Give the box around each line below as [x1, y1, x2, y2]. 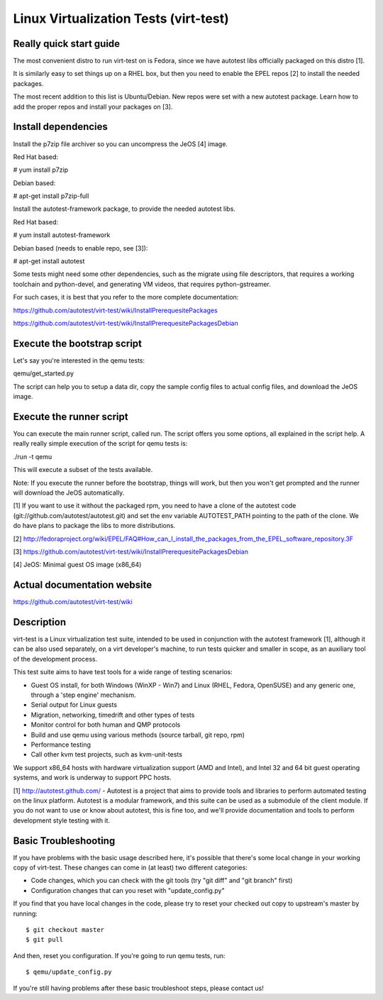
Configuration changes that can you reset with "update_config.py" [30, 886, 225, 894]
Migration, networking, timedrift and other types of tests [30, 710, 195, 719]
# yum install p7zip [13, 165, 69, 174]
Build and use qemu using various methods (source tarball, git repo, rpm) [30, 730, 245, 739]
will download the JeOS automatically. [13, 488, 125, 497]
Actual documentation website [13, 579, 152, 591]
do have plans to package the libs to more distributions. [13, 522, 176, 530]
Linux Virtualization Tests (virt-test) [13, 11, 230, 26]
